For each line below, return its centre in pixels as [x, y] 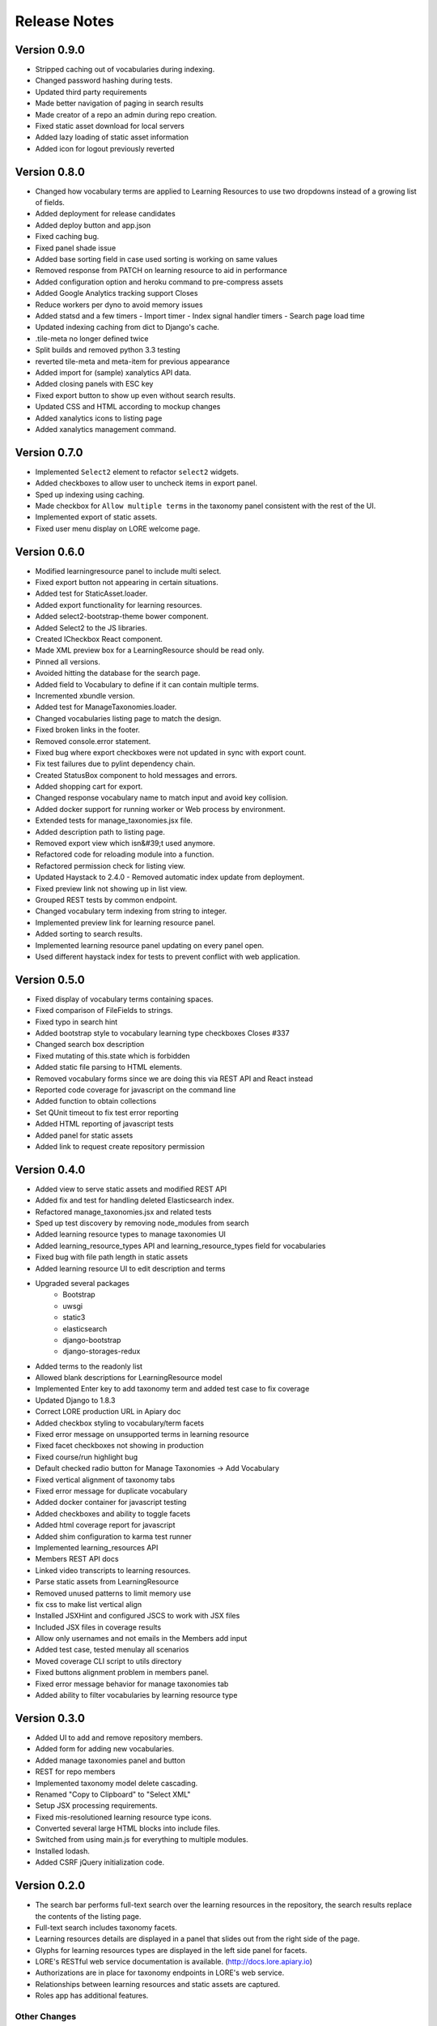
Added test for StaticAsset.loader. [91, 594]
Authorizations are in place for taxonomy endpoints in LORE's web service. [160, 1973]
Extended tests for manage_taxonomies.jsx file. [114, 821]
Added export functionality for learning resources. [119, 605]
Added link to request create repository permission [120, 1146]
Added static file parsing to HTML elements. [108, 1067]
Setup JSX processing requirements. [96, 1806]
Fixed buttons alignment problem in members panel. [122, 1673]
